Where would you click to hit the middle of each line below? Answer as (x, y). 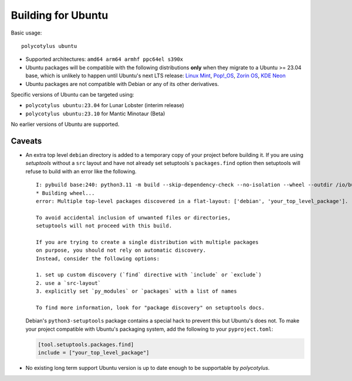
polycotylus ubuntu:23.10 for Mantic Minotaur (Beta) (95, 114)
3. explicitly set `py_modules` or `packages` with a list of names (136, 291)
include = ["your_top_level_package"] (94, 353)
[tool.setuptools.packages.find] (86, 344)
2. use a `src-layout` (69, 283)
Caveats (26, 141)
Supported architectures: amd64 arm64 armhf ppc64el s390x (104, 59)
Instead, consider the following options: (98, 258)
